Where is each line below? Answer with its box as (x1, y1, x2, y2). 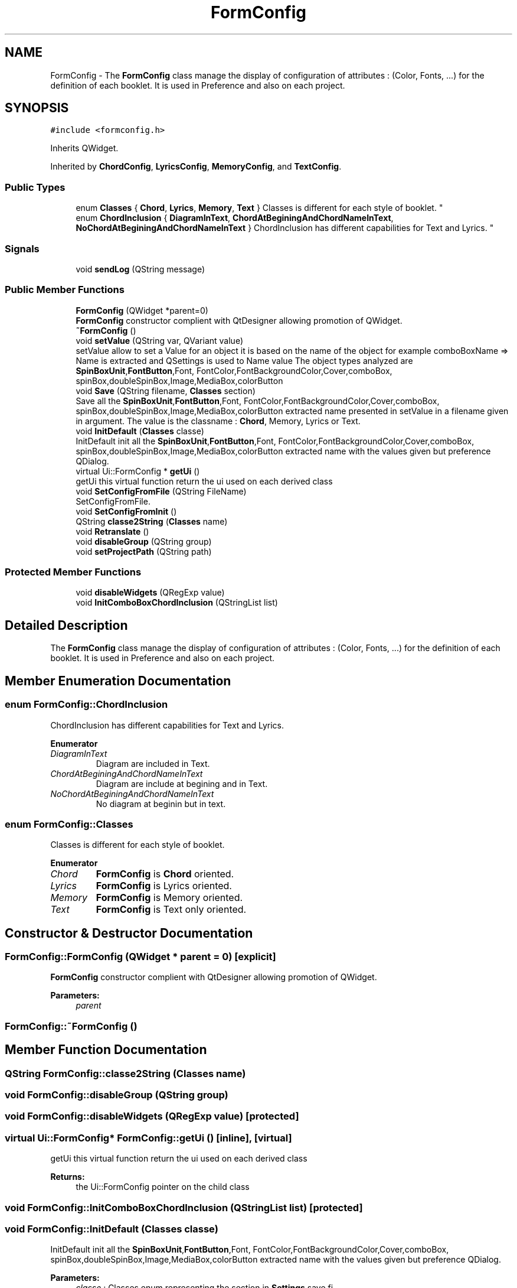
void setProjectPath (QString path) (76, 546, 212, 557)
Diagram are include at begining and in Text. (96, 778, 268, 789)
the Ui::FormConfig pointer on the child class (76, 1182, 250, 1192)
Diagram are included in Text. (96, 758, 210, 769)
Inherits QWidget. (50, 143, 119, 154)
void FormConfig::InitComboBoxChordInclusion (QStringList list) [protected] (5, 1201, 363, 1214)
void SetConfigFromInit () (76, 506, 177, 516)
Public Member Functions (5, 284, 125, 296)
